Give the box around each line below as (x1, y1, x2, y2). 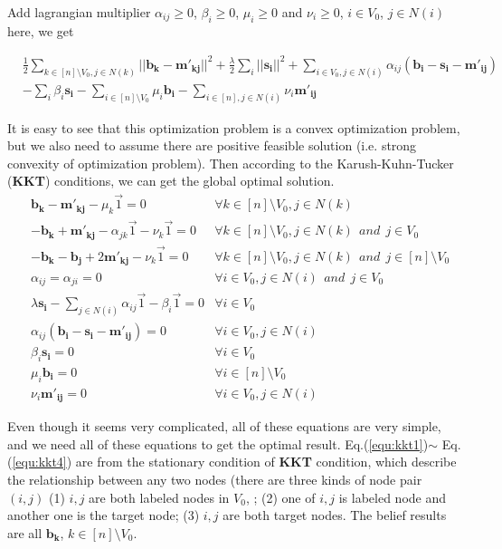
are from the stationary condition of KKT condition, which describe (75, 452, 457, 471)
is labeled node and (338, 487, 447, 506)
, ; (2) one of (245, 487, 316, 506)
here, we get (7, 21, 74, 40)
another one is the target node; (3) (7, 506, 200, 525)
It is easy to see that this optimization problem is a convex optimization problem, (7, 118, 460, 137)
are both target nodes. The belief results (223, 506, 447, 525)
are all (7, 523, 43, 542)
